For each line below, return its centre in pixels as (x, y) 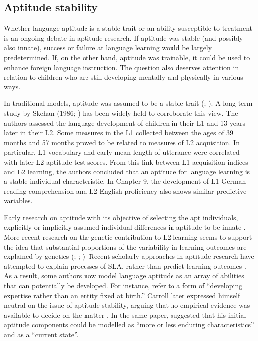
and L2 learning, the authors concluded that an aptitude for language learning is (127, 171)
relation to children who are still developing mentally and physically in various (124, 77)
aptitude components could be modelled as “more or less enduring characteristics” (129, 324)
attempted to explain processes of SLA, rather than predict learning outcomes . (125, 266)
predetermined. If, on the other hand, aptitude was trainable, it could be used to (127, 57)
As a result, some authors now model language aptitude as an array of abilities (124, 276)
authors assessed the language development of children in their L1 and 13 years (125, 123)
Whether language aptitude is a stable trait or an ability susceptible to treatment (128, 28)
